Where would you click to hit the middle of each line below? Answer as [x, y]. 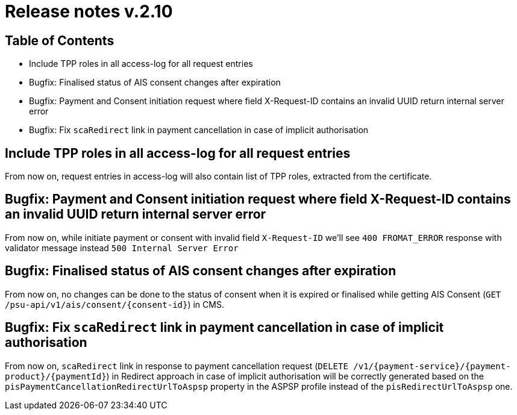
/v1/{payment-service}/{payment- [432, 366]
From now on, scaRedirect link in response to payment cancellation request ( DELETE [177, 366]
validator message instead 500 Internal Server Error [122, 248]
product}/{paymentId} [56, 376]
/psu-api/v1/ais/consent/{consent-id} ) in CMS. [114, 304]
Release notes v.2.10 [89, 11]
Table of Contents [60, 40]
